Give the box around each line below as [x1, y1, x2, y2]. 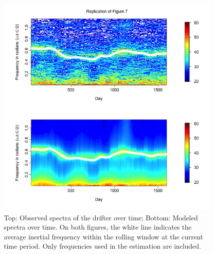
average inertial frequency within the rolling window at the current [4, 231, 203, 241]
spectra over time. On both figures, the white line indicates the [4, 222, 192, 232]
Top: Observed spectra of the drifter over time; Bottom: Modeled [4, 212, 198, 222]
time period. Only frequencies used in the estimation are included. [4, 241, 201, 251]
